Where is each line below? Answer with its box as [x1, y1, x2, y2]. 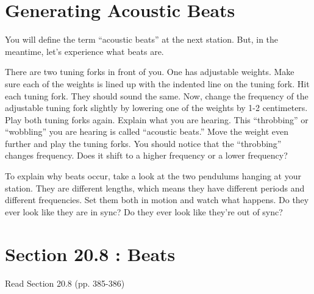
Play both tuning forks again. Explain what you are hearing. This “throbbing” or [5, 113, 309, 126]
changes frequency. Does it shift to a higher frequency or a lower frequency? [5, 149, 288, 162]
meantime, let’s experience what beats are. [5, 45, 164, 57]
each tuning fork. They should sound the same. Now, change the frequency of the [5, 89, 309, 102]
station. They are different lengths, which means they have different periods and [5, 181, 305, 194]
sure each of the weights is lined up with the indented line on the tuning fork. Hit [5, 77, 310, 90]
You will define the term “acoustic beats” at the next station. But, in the [5, 33, 279, 46]
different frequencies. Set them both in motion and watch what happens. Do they [5, 193, 309, 206]
